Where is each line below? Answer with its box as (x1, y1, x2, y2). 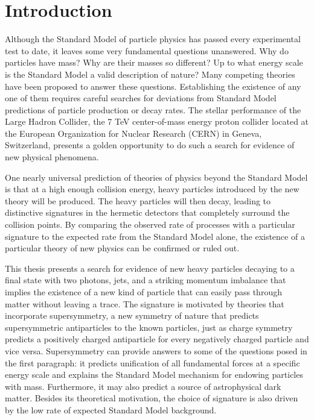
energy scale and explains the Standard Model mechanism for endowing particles (5, 368, 303, 381)
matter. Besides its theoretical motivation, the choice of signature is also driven (5, 392, 298, 404)
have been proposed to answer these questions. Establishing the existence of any (5, 80, 301, 92)
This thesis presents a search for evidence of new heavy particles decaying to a (5, 262, 295, 274)
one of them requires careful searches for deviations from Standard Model (5, 92, 277, 104)
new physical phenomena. (5, 151, 99, 163)
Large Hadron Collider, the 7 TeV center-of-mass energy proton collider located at (5, 115, 309, 128)
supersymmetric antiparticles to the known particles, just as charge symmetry (5, 321, 293, 333)
